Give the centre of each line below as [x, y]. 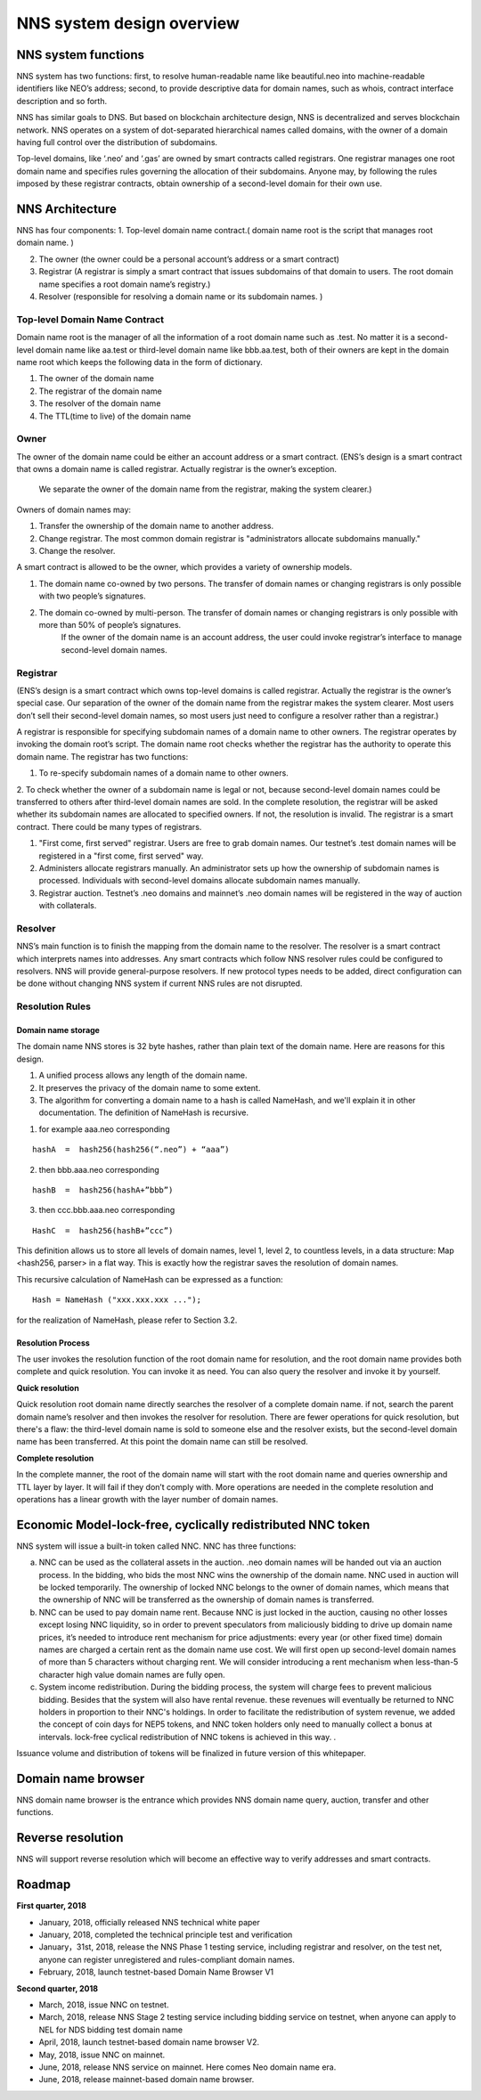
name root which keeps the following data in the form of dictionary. [139, 362]
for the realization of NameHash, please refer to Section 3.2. [127, 1320]
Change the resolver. [77, 551]
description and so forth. [61, 101]
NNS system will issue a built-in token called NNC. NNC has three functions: [156, 1546]
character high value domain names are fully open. [132, 1674]
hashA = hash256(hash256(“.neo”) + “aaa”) [131, 1150]
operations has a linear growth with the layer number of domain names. [147, 1499]
